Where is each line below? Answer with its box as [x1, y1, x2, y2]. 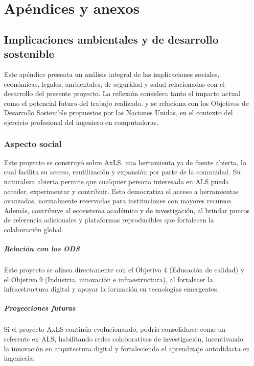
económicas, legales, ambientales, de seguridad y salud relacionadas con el [4, 78, 225, 89]
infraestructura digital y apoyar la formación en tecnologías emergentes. [4, 284, 219, 294]
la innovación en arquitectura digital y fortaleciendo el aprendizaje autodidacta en [4, 343, 250, 353]
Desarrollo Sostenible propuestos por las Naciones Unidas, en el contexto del [4, 107, 233, 118]
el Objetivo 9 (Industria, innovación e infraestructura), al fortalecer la [4, 274, 213, 284]
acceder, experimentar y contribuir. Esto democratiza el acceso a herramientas [4, 186, 239, 196]
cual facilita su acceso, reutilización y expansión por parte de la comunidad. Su [4, 167, 241, 177]
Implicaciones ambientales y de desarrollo [4, 31, 219, 47]
